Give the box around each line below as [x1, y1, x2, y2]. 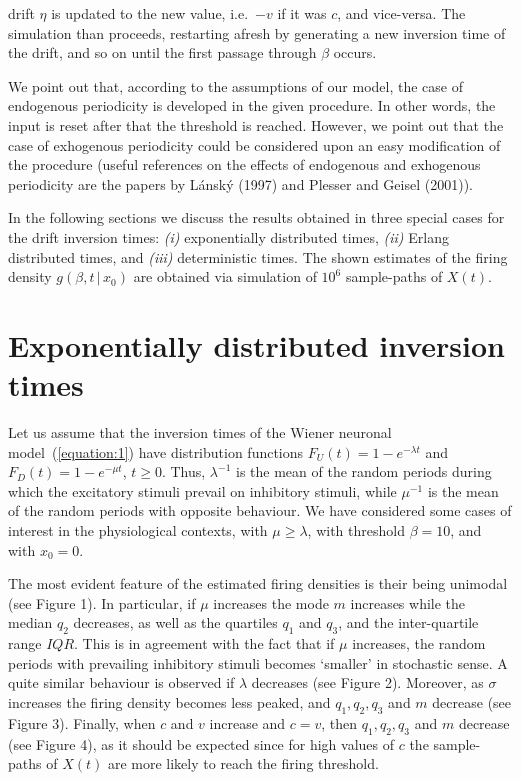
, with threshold [307, 520, 405, 540]
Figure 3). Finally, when [8, 712, 156, 733]
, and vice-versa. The [337, 3, 466, 23]
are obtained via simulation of [133, 266, 317, 287]
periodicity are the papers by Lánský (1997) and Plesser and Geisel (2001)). [8, 173, 473, 194]
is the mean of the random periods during [235, 461, 492, 482]
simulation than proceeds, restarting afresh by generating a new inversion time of [8, 22, 506, 43]
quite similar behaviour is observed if [8, 672, 235, 693]
